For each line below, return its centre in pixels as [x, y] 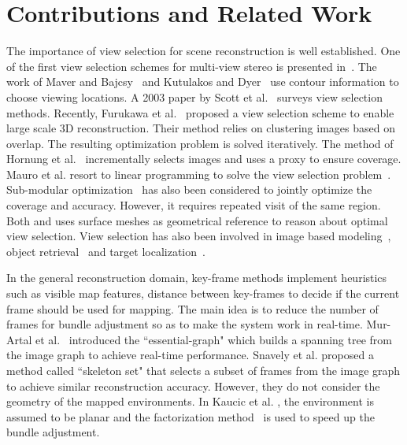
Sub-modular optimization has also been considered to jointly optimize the [189, 189]
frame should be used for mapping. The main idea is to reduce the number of [192, 308]
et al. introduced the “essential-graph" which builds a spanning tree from [213, 339]
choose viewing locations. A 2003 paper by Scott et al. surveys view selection [194, 96]
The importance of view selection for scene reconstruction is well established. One [203, 51]
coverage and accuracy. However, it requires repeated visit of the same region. [194, 205]
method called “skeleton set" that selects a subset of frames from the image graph [203, 370]
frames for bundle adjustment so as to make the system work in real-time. [185, 324]
